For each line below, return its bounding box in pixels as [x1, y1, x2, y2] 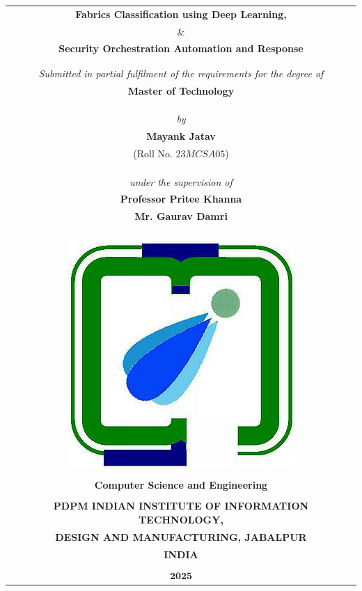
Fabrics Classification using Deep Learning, [75, 6, 287, 21]
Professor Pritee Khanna [120, 191, 242, 206]
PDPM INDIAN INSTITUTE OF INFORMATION [53, 498, 309, 513]
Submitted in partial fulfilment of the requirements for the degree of [38, 65, 324, 80]
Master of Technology [127, 83, 235, 97]
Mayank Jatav [146, 129, 216, 143]
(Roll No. [133, 145, 173, 160]
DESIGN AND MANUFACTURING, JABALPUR [55, 529, 307, 544]
